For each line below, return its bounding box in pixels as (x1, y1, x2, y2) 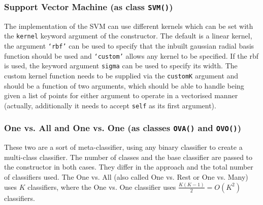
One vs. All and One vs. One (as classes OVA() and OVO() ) (4, 121, 242, 134)
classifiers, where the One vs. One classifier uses (27, 181, 176, 192)
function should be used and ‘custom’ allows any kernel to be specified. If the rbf (4, 50, 259, 61)
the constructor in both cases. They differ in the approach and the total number (4, 161, 253, 172)
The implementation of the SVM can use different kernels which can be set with (4, 20, 253, 31)
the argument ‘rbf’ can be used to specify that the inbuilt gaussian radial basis (4, 40, 254, 51)
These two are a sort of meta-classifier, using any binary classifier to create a (4, 142, 243, 152)
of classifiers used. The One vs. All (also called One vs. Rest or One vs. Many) (4, 172, 248, 182)
